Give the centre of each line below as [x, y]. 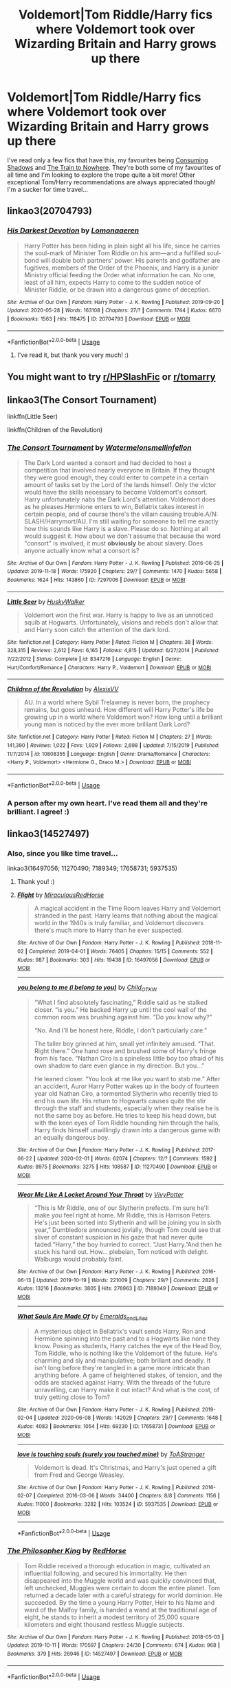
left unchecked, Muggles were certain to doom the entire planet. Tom [122, 1588]
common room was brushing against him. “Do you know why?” [123, 1017]
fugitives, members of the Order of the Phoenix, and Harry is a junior [121, 268]
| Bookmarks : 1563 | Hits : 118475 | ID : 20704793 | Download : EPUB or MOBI [99, 319]
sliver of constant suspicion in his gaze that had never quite [119, 1237]
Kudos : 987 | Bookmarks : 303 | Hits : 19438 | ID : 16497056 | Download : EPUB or [114, 960]
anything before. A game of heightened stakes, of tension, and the [128, 1375]
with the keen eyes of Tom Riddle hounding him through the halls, [127, 1123]
